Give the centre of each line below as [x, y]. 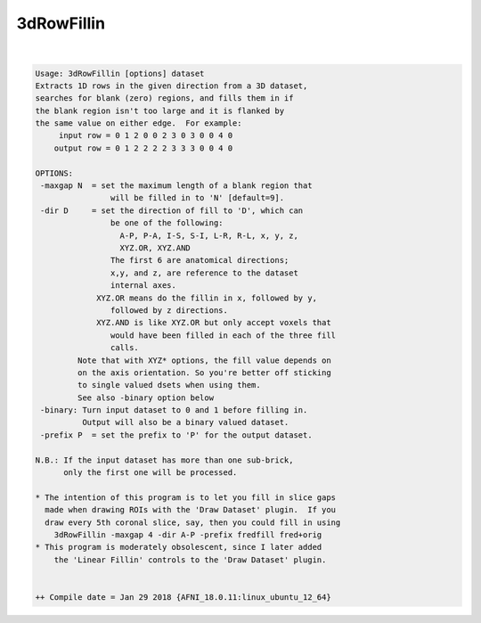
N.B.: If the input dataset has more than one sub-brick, [164, 460]
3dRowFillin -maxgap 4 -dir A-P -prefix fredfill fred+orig [188, 534]
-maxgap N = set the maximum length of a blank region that [176, 186]
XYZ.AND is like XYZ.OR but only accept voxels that [214, 323]
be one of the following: [167, 223]
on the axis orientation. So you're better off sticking [204, 373]
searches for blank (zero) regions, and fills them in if [164, 98]
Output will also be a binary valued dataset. [185, 422]
